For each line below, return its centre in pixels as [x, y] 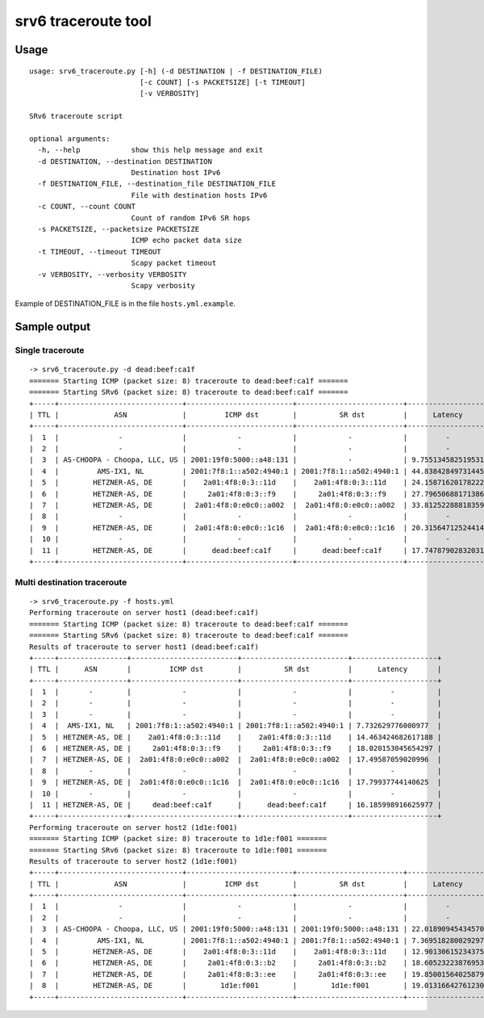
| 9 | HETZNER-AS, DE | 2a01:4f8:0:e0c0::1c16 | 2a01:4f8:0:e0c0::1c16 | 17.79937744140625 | [236, 782]
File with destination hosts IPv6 [199, 195]
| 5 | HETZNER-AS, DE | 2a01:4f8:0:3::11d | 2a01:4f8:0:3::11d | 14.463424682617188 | [236, 737]
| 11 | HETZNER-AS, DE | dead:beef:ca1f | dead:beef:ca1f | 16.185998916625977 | [236, 804]
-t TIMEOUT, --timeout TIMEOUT [99, 251]
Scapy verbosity [163, 285]
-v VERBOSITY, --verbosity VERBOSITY [112, 274]
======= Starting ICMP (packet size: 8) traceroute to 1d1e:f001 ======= [178, 839]
